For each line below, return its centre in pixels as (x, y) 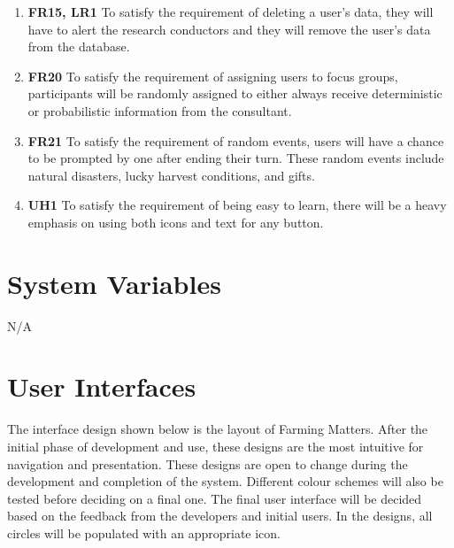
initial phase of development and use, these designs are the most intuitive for (215, 446)
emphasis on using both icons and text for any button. (176, 222)
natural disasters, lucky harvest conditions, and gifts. (171, 175)
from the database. (79, 46)
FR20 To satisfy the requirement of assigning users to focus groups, (213, 76)
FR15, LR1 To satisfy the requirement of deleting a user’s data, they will (231, 12)
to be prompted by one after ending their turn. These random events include (236, 158)
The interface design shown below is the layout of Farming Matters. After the (218, 429)
